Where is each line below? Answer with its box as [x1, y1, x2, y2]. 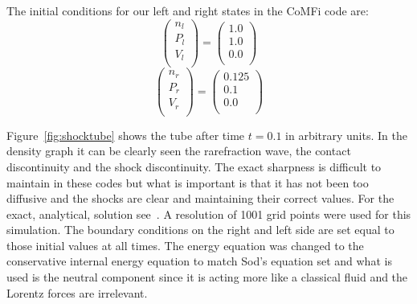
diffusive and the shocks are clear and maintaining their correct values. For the [6, 190, 395, 207]
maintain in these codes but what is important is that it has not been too [6, 174, 369, 191]
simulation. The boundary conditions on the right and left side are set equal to [6, 221, 395, 238]
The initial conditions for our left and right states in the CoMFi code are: [6, 2, 369, 18]
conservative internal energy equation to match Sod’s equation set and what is [6, 253, 392, 269]
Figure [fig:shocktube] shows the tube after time [6, 126, 245, 143]
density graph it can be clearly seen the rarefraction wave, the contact [6, 142, 351, 159]
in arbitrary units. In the [285, 126, 407, 143]
